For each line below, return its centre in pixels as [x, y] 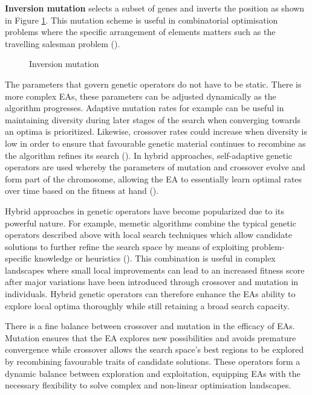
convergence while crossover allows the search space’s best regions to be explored [154, 349]
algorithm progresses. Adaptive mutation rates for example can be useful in [145, 108]
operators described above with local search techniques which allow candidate [148, 235]
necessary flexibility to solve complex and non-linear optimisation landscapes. [148, 385]
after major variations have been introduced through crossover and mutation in [152, 282]
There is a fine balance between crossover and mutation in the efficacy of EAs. [150, 326]
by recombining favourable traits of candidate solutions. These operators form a [153, 361]
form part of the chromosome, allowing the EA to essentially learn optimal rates [154, 178]
